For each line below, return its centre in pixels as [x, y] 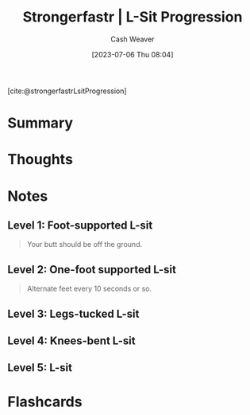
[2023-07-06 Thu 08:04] [133, 54]
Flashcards [45, 402]
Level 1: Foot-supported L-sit [80, 225]
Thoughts [40, 160]
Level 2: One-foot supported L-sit [92, 270]
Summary [40, 123]
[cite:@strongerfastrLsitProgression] [67, 91]
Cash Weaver [133, 39]
